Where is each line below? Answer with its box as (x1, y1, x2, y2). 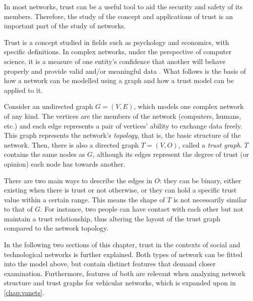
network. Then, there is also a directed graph (4, 139, 139, 150)
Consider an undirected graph (4, 101, 93, 111)
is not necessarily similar (173, 194, 247, 204)
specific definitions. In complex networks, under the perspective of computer (4, 46, 232, 57)
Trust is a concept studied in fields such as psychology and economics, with (4, 37, 229, 47)
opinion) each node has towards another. (4, 158, 126, 169)
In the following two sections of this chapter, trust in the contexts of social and (4, 239, 240, 250)
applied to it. (4, 85, 43, 95)
